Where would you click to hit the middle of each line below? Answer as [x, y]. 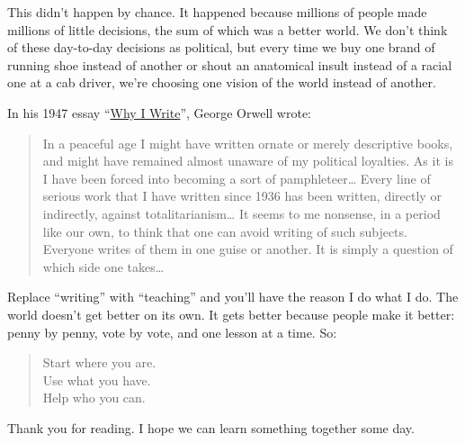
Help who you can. [94, 398]
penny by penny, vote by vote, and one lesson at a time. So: [172, 332]
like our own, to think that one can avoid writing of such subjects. [225, 231]
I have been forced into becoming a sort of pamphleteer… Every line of [237, 178]
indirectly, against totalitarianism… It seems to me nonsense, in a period [241, 213]
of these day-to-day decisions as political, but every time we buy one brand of [221, 47]
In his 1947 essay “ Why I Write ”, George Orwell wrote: [160, 112]
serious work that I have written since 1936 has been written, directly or [242, 196]
